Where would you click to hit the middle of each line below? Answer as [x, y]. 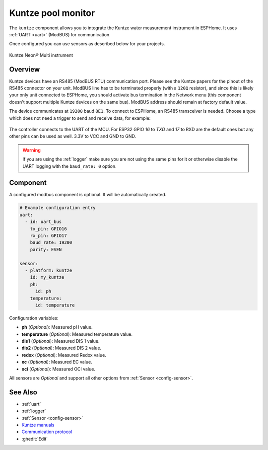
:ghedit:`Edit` [35, 439]
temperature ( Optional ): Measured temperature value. [77, 334]
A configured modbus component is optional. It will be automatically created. [88, 195]
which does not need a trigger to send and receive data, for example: [80, 118]
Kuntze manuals [38, 425]
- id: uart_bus [43, 222]
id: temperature [55, 305]
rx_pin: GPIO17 [48, 235]
